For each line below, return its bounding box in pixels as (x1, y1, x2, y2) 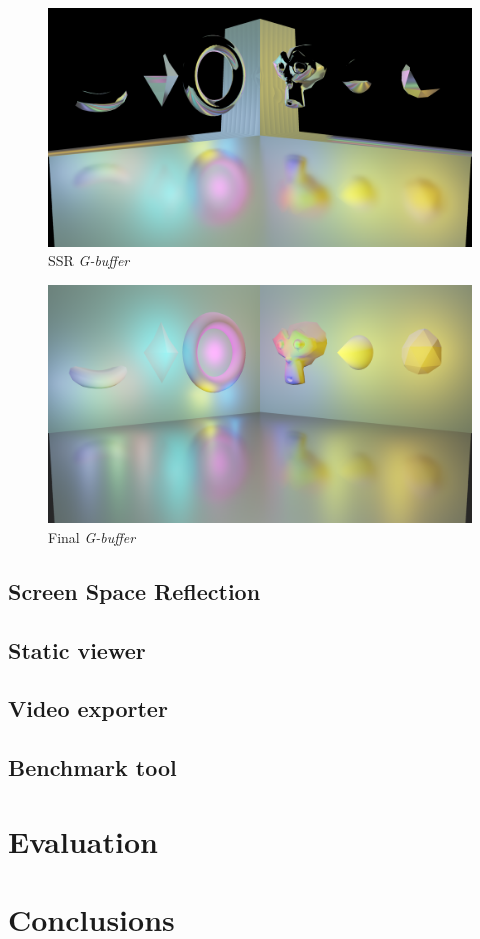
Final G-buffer (48, 526, 136, 547)
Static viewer (8, 634, 146, 665)
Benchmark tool (8, 752, 177, 783)
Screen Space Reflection (8, 575, 261, 606)
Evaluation (8, 820, 158, 861)
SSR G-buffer (48, 250, 130, 271)
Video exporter (8, 693, 168, 724)
